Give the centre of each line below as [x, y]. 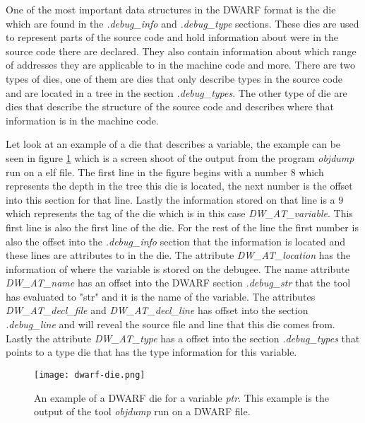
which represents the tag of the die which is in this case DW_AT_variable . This [179, 213]
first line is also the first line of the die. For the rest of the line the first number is [182, 227]
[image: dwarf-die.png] [90, 375]
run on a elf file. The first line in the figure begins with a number [146, 172]
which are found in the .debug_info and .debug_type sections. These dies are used [182, 23]
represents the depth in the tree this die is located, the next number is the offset [179, 186]
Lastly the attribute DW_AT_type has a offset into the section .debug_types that [183, 338]
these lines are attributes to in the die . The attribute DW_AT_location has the [178, 255]
